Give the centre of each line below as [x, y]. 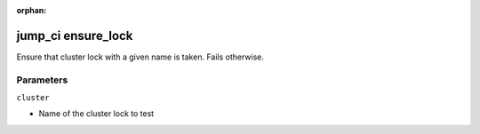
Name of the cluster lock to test [96, 114]
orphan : [32, 10]
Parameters [42, 80]
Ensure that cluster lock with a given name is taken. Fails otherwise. [140, 57]
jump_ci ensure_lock [75, 35]
